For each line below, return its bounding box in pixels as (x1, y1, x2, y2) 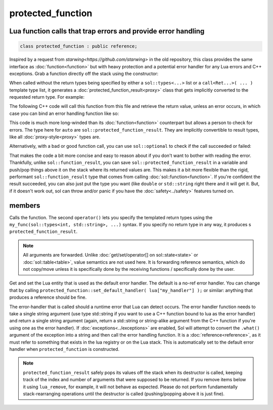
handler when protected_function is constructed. (9, 346, 120, 352)
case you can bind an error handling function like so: (9, 110, 119, 116)
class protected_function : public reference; (20, 44, 138, 49)
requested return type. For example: (9, 94, 84, 100)
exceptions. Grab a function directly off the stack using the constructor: (9, 70, 159, 76)
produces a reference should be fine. (9, 294, 87, 301)
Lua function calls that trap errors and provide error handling (9, 27, 205, 35)
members (9, 201, 40, 210)
